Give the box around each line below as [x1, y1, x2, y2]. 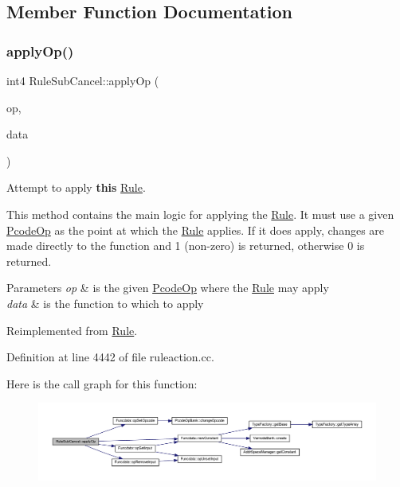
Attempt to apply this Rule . [6, 179, 146, 196]
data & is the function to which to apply [6, 294, 204, 311]
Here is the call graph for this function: [6, 375, 198, 392]
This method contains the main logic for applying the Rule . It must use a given [6, 205, 394, 222]
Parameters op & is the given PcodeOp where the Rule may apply [6, 279, 329, 296]
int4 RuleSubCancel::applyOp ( [6, 72, 159, 88]
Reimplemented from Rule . [6, 321, 138, 338]
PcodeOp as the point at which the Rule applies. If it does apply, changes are [6, 221, 385, 238]
